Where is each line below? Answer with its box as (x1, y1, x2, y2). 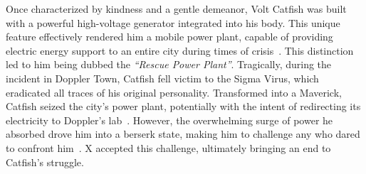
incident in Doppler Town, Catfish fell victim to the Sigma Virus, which (6, 70, 319, 85)
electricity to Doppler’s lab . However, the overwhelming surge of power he (6, 112, 333, 127)
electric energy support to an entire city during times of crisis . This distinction (6, 43, 354, 58)
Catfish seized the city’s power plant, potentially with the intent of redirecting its (6, 99, 361, 114)
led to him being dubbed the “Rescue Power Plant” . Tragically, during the (6, 57, 332, 72)
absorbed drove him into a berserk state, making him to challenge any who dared (6, 126, 360, 141)
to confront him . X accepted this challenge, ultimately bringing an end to (6, 140, 331, 155)
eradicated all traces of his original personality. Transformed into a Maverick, (6, 85, 342, 99)
